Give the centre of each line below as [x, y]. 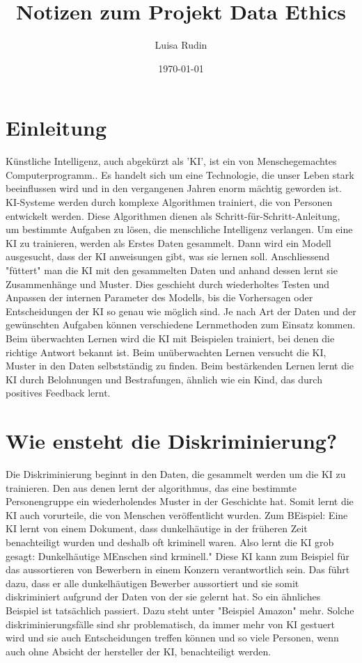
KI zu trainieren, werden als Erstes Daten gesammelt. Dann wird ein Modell [168, 242]
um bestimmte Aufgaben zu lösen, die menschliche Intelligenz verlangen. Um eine [179, 229]
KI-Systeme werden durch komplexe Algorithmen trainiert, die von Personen [169, 202]
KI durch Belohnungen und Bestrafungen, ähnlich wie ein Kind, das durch [164, 379]
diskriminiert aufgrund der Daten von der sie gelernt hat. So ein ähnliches [163, 597]
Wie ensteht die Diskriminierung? [172, 441]
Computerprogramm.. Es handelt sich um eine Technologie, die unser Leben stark [180, 174]
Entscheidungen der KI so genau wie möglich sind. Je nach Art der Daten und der [181, 311]
